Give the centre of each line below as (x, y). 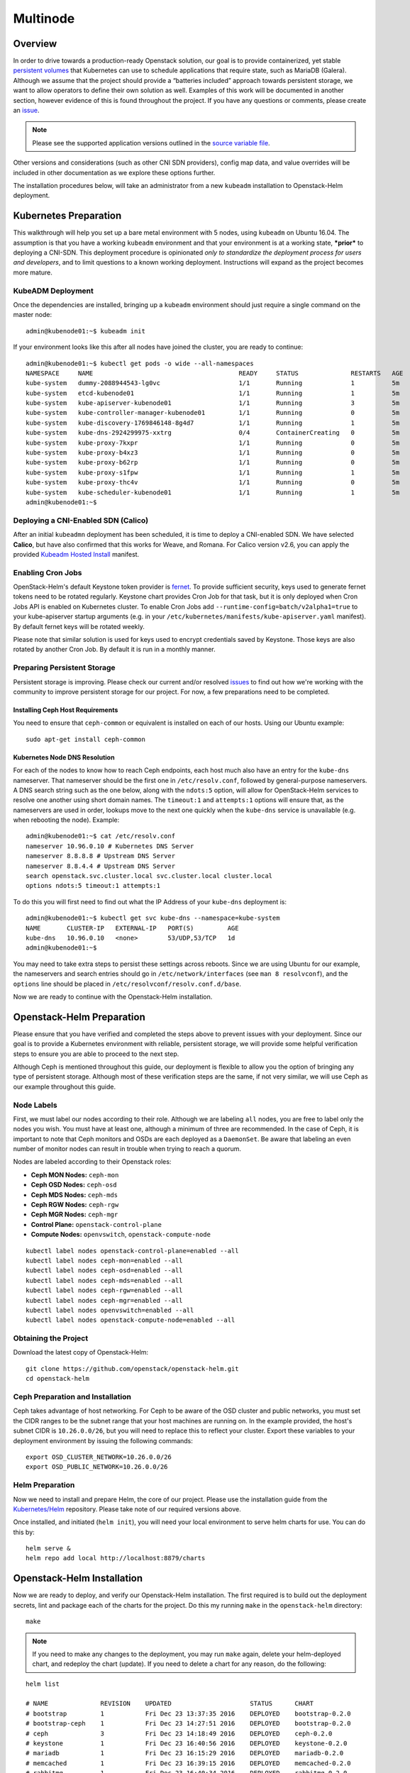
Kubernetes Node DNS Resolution (64, 757)
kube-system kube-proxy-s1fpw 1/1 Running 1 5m (213, 472)
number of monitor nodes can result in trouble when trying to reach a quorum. (127, 1149)
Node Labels (35, 1105)
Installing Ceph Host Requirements (66, 710)
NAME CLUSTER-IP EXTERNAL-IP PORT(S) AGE (132, 928)
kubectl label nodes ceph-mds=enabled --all (105, 1280)
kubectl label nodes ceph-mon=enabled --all (105, 1261)
